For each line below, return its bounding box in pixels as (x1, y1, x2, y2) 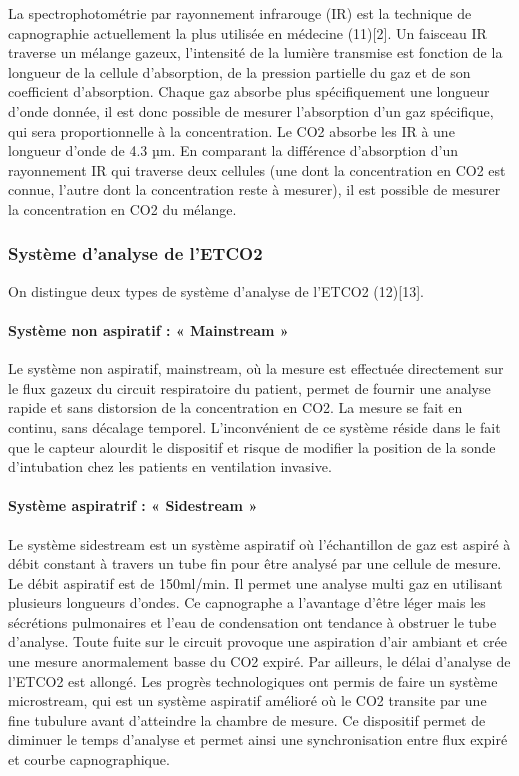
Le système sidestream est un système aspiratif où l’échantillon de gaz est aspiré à (8, 533, 511, 554)
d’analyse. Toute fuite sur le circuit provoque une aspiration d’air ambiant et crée (8, 631, 508, 652)
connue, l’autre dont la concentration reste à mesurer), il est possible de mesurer (8, 179, 501, 200)
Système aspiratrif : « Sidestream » (8, 495, 258, 516)
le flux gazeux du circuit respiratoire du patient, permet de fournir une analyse (8, 377, 491, 398)
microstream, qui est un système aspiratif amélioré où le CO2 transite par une (8, 690, 487, 711)
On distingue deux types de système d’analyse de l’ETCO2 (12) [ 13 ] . (8, 280, 424, 301)
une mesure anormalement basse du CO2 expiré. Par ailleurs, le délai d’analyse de (8, 651, 511, 672)
